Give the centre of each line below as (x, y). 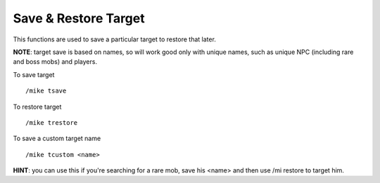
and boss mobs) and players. (55, 62)
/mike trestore (52, 122)
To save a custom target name (57, 138)
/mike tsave (46, 91)
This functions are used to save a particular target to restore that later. (114, 39)
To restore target (37, 107)
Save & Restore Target (79, 18)
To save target (34, 74)
